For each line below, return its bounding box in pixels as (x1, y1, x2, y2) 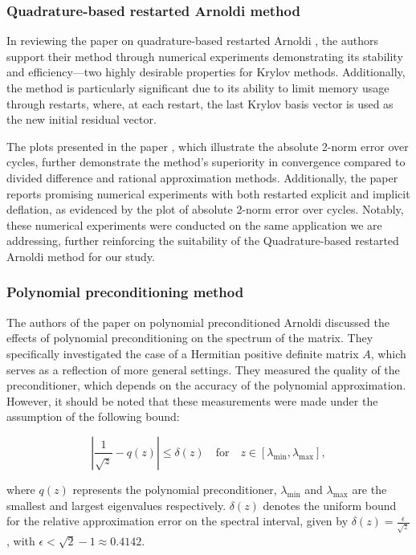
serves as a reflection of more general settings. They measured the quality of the (6, 361, 400, 377)
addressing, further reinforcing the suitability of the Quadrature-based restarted (6, 232, 399, 249)
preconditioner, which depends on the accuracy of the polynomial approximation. (6, 377, 406, 394)
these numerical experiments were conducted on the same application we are (6, 216, 382, 233)
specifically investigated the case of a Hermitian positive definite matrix (6, 345, 359, 361)
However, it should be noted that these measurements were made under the (6, 392, 378, 409)
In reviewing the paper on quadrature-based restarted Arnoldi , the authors (6, 32, 378, 49)
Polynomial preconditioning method (6, 282, 244, 302)
